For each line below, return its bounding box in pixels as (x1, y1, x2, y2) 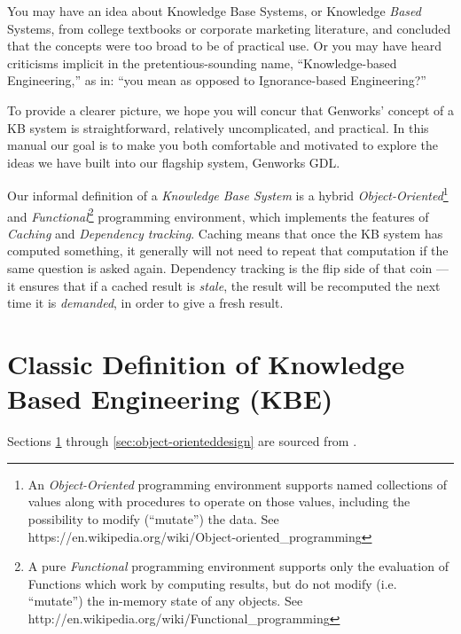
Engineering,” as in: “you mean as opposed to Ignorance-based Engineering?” (7, 71, 426, 90)
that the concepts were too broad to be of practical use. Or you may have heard (7, 36, 441, 55)
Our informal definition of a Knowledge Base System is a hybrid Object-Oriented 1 (7, 184, 449, 204)
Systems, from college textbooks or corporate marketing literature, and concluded (7, 19, 451, 37)
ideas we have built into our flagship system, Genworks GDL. (7, 153, 340, 171)
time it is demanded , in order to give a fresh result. (7, 294, 284, 312)
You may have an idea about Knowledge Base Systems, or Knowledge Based (7, 2, 421, 20)
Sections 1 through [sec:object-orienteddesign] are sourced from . (7, 432, 357, 450)
